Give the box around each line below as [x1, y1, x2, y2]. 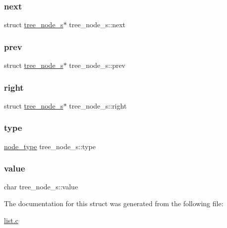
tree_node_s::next [69, 19, 125, 30]
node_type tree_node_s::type [4, 141, 96, 151]
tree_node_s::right [69, 100, 127, 111]
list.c [4, 215, 18, 225]
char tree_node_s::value [4, 181, 78, 192]
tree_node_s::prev [69, 60, 126, 70]
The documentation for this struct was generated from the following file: [4, 198, 224, 209]
